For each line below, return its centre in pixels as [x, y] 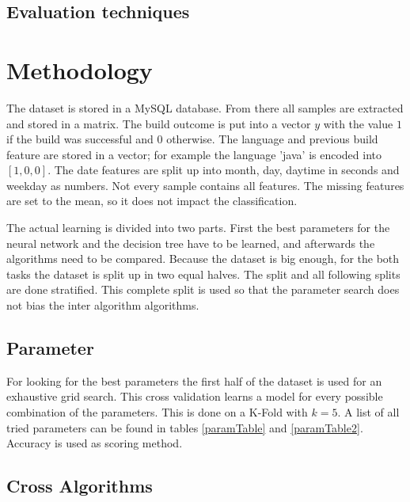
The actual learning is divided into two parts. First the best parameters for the [198, 228]
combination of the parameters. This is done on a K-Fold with [157, 412]
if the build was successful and [80, 139]
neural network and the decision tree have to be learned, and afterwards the [191, 243]
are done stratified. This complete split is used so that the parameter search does [203, 289]
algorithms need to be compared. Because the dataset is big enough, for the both [203, 259]
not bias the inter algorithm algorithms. [103, 305]
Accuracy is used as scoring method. [95, 443]
